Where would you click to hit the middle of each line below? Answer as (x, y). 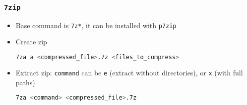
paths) (25, 82)
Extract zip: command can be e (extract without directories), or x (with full (129, 72)
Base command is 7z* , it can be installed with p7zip (96, 25)
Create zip (31, 42)
